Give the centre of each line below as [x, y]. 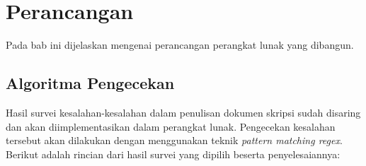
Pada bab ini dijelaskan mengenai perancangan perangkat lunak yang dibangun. [180, 45]
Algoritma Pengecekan [90, 83]
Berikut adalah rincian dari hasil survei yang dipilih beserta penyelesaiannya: [173, 154]
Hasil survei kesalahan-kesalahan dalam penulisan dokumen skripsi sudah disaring [183, 112]
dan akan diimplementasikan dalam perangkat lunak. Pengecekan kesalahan [171, 126]
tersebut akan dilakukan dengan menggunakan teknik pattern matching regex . [174, 140]
